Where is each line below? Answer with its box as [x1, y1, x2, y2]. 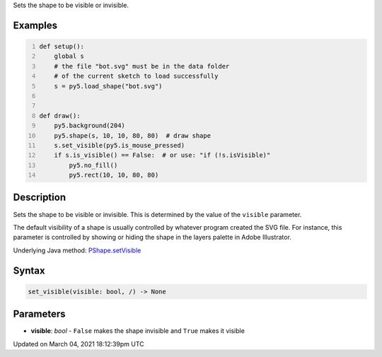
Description [13, 192, 66, 204]
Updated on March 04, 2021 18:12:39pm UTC [13, 339, 144, 348]
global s [54, 52, 85, 60]
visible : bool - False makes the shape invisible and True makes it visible [30, 327, 245, 335]
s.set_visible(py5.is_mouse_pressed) [54, 141, 185, 149]
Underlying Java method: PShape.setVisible [13, 246, 141, 254]
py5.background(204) [54, 122, 125, 130]
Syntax [13, 264, 45, 276]
